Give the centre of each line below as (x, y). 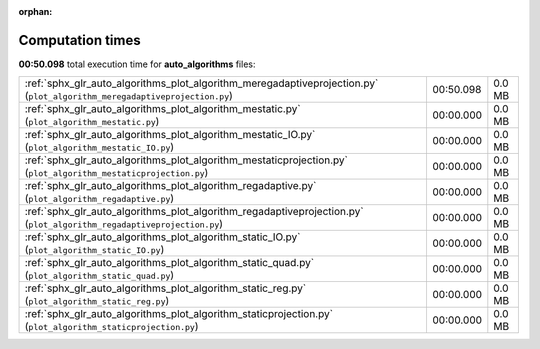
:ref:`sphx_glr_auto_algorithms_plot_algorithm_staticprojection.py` (179, 314)
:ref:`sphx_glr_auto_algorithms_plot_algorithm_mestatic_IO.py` (170, 135)
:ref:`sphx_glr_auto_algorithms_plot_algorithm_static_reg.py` (165, 288)
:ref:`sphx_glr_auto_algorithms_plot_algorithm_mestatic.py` (162, 109)
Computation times (79, 40)
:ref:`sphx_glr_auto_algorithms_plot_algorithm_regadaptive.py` (170, 186)
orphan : (35, 11)
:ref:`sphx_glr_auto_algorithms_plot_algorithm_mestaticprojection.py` (186, 160)
